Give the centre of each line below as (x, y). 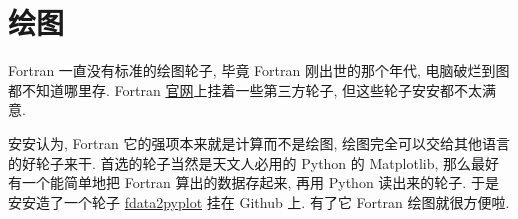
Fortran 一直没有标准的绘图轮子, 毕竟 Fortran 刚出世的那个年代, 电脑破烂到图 (259, 70)
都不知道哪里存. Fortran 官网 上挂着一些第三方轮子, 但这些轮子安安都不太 (245, 89)
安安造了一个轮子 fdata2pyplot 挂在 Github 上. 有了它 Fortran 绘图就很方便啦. (259, 201)
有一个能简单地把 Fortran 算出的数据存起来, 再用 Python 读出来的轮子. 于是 (253, 182)
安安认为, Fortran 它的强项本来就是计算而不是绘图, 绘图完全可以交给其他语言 (259, 142)
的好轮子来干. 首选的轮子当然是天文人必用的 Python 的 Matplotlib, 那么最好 (254, 162)
